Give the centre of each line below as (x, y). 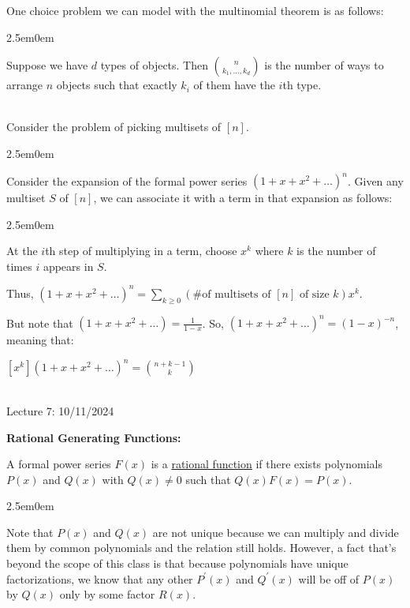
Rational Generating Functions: (94, 437)
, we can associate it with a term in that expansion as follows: (243, 198)
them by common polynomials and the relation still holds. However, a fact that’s (201, 548)
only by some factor (107, 594)
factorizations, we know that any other (100, 578)
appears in (68, 266)
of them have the (234, 85)
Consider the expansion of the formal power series (127, 180)
